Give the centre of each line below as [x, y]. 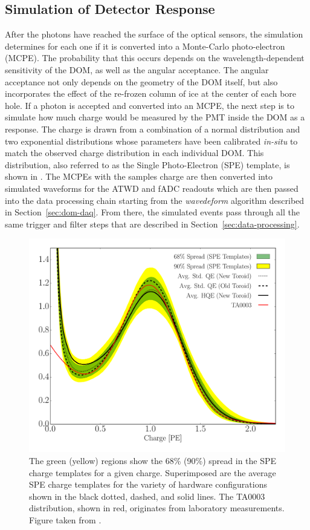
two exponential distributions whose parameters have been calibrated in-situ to [151, 141]
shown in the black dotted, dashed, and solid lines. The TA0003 [147, 496]
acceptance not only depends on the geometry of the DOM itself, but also [141, 81]
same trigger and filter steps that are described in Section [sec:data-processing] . [152, 224]
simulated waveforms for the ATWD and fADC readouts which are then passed [152, 188]
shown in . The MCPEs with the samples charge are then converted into [139, 176]
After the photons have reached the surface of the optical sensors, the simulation [154, 34]
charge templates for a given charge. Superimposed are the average [153, 472]
